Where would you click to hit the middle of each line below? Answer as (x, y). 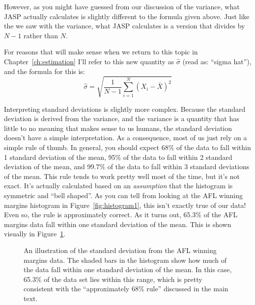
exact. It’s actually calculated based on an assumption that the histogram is (118, 186)
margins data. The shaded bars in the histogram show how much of (125, 260)
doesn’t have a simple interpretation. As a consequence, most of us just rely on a (126, 138)
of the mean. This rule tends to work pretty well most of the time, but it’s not (122, 176)
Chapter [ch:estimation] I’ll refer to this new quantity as (89, 61)
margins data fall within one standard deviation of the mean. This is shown (118, 224)
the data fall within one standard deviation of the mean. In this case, (128, 269)
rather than (41, 35)
